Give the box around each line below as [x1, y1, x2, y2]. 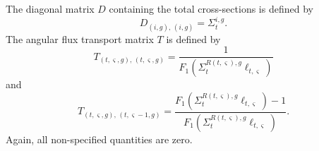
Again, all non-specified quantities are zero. [6, 131, 193, 146]
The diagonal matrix [6, 1, 95, 16]
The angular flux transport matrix [6, 31, 154, 46]
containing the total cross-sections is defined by [109, 1, 313, 16]
